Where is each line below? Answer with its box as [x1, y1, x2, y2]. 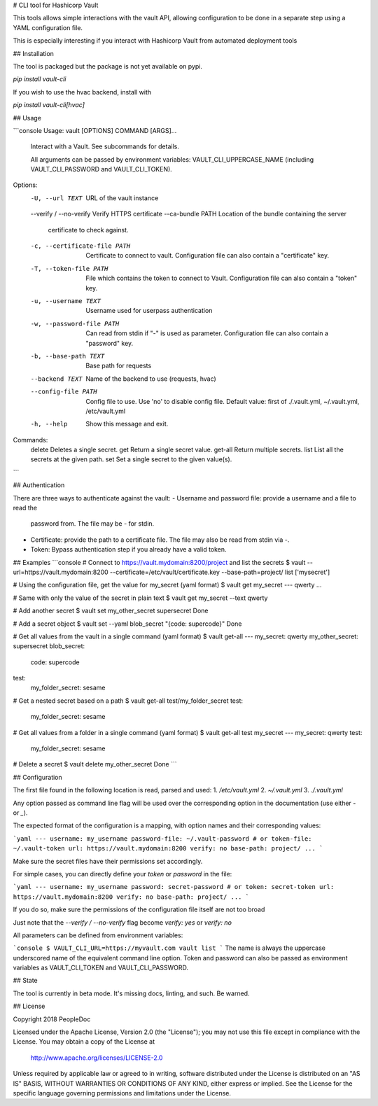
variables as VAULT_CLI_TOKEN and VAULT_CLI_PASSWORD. [13, 963, 189, 972]
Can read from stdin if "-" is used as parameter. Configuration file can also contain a [85, 329, 329, 337]
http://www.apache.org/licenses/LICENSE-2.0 [30, 1053, 163, 1062]
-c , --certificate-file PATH [30, 242, 131, 250]
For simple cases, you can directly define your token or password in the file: [13, 869, 232, 878]
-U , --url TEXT [30, 194, 83, 202]
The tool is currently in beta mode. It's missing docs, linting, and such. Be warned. [13, 989, 250, 997]
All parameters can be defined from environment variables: [13, 931, 183, 939]
